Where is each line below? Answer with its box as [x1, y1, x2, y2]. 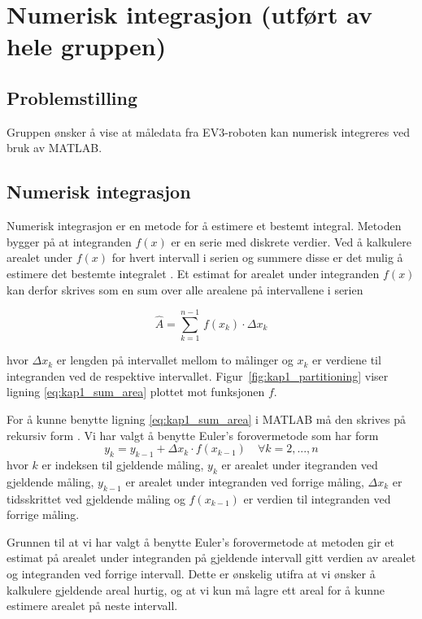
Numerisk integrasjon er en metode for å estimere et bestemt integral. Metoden [7, 217, 402, 234]
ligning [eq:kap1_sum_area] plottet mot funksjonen [7, 383, 265, 400]
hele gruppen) [7, 29, 167, 63]
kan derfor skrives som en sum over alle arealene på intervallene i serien [7, 281, 363, 298]
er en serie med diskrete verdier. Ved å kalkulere [171, 233, 411, 250]
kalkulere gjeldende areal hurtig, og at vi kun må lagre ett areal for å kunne [7, 581, 385, 598]
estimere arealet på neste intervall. [7, 597, 178, 614]
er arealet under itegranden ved [221, 456, 378, 473]
